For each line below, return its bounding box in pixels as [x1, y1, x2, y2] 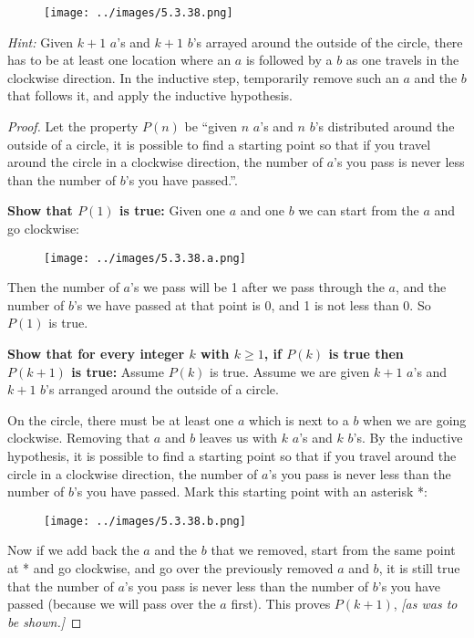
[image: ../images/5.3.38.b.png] [44, 514, 246, 528]
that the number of [7, 576, 114, 595]
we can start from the [298, 201, 419, 220]
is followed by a [245, 50, 333, 69]
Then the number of [7, 277, 119, 297]
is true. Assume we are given [210, 361, 370, 381]
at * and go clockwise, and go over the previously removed [7, 559, 334, 578]
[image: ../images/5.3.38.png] [44, 6, 233, 19]
